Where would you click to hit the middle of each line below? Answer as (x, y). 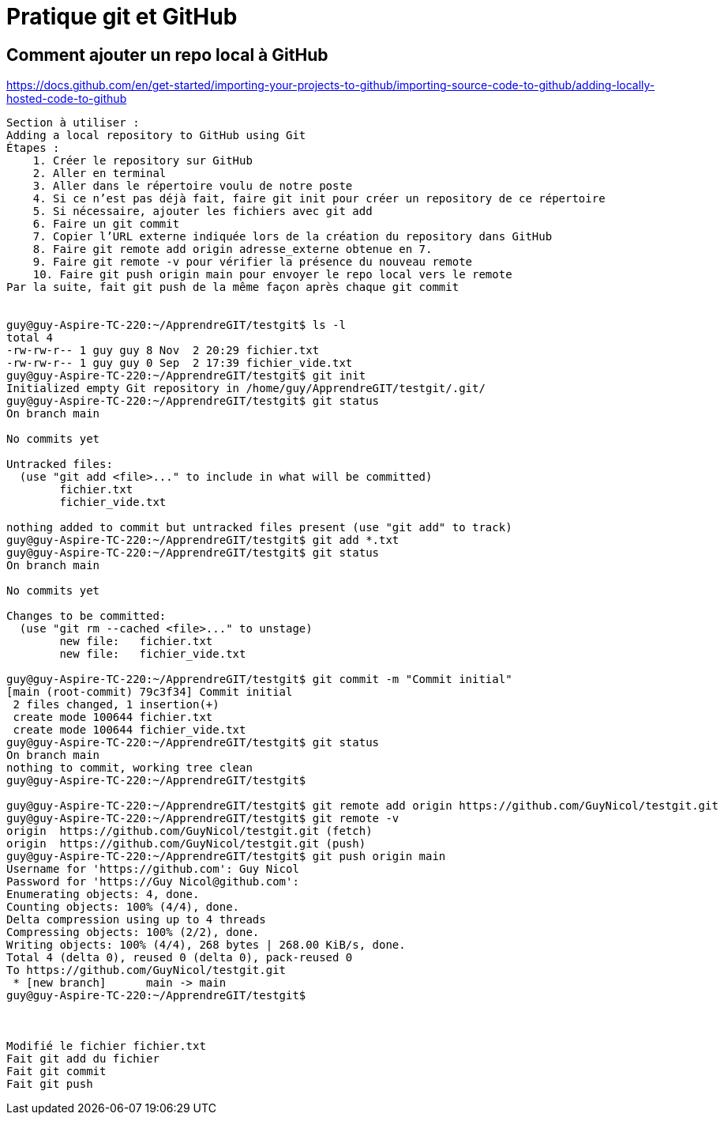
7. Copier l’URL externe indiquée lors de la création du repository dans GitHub (293, 237)
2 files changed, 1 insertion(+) (116, 705)
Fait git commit (56, 1072)
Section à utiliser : (73, 123)
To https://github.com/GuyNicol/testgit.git (146, 970)
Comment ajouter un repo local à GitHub (167, 55)
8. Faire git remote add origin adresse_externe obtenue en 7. (233, 249)
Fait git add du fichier (83, 1059)
